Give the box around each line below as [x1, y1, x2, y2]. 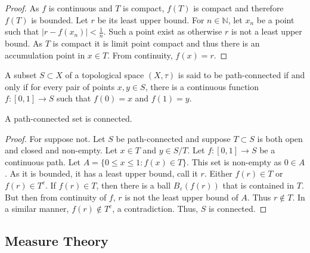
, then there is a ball [96, 178, 171, 191]
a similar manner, [5, 202, 69, 215]
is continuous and [48, 2, 113, 14]
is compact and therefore [193, 2, 284, 14]
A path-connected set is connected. [5, 112, 132, 124]
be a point [256, 13, 294, 26]
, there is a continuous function [145, 80, 259, 92]
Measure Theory [5, 232, 108, 250]
